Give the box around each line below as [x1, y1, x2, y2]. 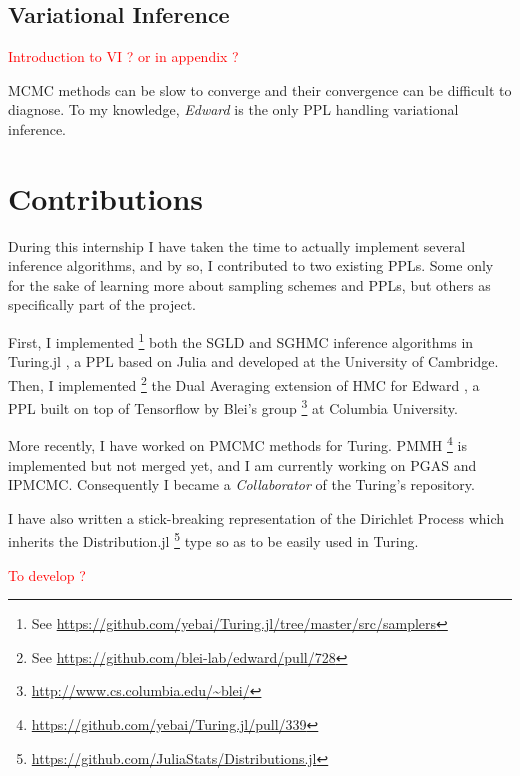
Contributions [8, 177, 204, 218]
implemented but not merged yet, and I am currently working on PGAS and [8, 454, 477, 475]
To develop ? [8, 564, 86, 585]
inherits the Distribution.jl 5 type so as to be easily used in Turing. [8, 528, 419, 552]
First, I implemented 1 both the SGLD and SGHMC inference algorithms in [8, 329, 474, 352]
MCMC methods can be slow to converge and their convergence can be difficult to [8, 79, 512, 100]
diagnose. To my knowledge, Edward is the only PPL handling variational [8, 99, 459, 120]
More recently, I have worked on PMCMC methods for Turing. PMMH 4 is [8, 432, 467, 456]
